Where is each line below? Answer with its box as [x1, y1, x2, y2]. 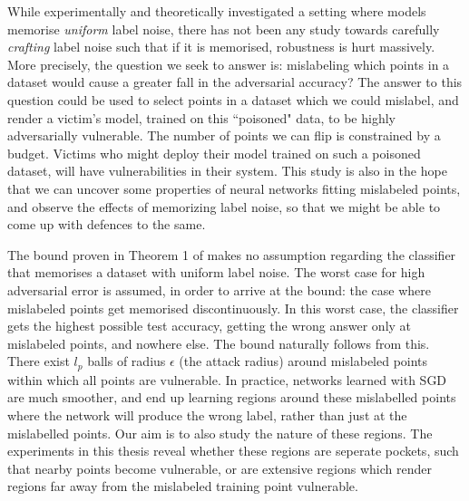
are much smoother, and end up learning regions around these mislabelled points [7, 388, 456, 407]
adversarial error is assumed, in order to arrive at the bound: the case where [7, 280, 432, 299]
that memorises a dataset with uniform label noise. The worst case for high [7, 263, 425, 282]
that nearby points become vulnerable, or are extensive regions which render [7, 458, 432, 477]
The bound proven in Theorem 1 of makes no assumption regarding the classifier [7, 245, 456, 264]
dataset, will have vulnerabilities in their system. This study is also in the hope [7, 161, 447, 180]
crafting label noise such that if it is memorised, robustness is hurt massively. [7, 37, 435, 56]
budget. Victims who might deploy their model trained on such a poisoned [7, 143, 421, 162]
